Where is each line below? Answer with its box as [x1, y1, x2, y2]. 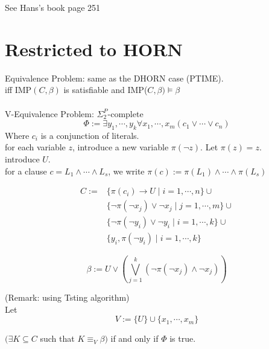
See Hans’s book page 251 [5, 1, 101, 13]
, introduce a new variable [72, 141, 169, 153]
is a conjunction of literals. [40, 129, 139, 141]
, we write [108, 164, 145, 177]
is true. [169, 332, 196, 345]
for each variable [5, 141, 66, 153]
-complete [107, 107, 144, 120]
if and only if [110, 332, 159, 345]
